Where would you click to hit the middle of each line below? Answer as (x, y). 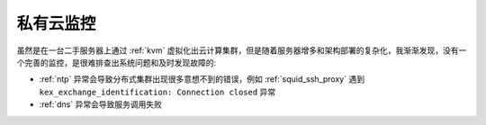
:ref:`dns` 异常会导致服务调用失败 (100, 104)
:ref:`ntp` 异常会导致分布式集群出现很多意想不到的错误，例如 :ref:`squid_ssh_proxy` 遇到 (202, 79)
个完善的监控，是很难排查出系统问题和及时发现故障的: (117, 62)
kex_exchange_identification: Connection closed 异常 (157, 92)
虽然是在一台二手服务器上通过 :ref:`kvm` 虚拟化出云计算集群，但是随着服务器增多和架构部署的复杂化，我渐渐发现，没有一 (242, 50)
